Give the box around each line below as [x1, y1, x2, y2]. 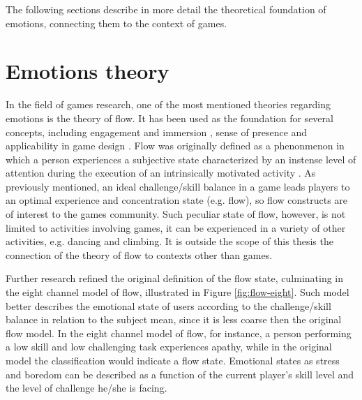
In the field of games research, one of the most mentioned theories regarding [6, 97, 331, 112]
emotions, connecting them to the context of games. [6, 15, 227, 30]
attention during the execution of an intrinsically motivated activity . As [6, 165, 316, 180]
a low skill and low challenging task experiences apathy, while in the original [6, 339, 332, 354]
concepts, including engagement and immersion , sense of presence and [6, 124, 308, 139]
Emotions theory [6, 57, 169, 85]
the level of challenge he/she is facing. [6, 380, 167, 395]
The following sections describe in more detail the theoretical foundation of [6, 2, 326, 16]
